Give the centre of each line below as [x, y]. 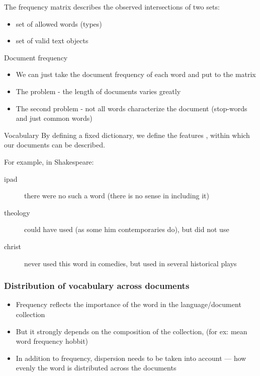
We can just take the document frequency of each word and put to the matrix [136, 74]
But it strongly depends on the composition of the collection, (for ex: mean [132, 331]
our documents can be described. [55, 145]
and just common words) [54, 118]
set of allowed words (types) [59, 23]
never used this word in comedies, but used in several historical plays [131, 263]
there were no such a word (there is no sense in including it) [117, 196]
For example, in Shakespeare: [49, 161]
